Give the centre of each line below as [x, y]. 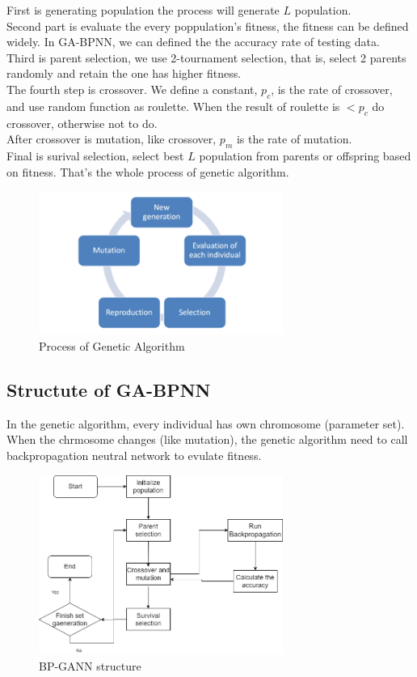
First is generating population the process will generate [143, 10]
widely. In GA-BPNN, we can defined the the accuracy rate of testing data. [193, 42]
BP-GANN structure [90, 666]
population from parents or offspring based [305, 155]
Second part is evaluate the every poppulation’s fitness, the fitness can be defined [208, 26]
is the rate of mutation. [294, 139]
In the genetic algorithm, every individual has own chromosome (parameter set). [206, 423]
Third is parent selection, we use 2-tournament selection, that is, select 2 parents [206, 57]
